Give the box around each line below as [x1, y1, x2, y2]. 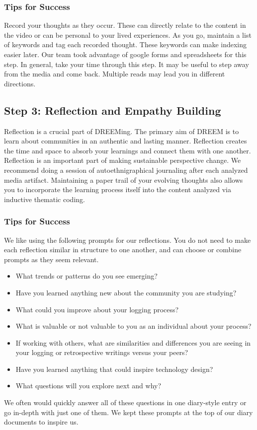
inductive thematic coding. [4, 194, 85, 204]
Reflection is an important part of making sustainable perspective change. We [4, 155, 241, 165]
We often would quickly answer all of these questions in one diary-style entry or [4, 397, 247, 408]
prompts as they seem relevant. [4, 254, 99, 264]
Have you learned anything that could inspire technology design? [15, 363, 213, 374]
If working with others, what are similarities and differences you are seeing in [15, 337, 251, 348]
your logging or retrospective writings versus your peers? [15, 347, 188, 358]
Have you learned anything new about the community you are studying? [15, 287, 237, 297]
